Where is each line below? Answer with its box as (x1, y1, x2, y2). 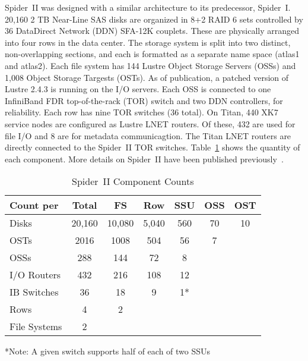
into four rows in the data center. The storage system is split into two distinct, (5, 36, 291, 48)
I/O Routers (9, 268, 61, 282)
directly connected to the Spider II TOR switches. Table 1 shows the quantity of (5, 141, 300, 153)
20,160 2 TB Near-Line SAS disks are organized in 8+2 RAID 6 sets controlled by (5, 12, 303, 25)
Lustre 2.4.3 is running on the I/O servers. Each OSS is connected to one (5, 83, 271, 95)
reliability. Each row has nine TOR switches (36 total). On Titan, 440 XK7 (5, 106, 278, 118)
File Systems (9, 319, 62, 334)
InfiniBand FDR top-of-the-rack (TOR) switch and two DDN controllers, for (5, 94, 283, 106)
